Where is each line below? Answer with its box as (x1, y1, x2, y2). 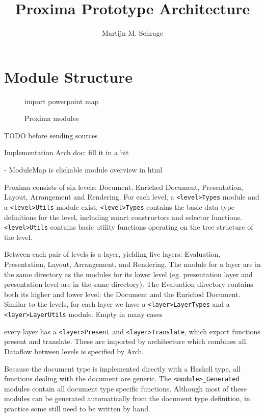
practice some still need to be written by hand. (4, 403, 150, 413)
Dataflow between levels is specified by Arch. (4, 346, 144, 356)
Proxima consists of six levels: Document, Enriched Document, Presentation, (4, 181, 243, 192)
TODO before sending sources (4, 130, 98, 140)
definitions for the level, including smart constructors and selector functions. (4, 211, 242, 222)
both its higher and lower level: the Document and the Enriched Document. (4, 288, 241, 299)
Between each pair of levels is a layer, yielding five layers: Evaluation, (4, 249, 221, 259)
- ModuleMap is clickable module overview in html (4, 164, 163, 175)
